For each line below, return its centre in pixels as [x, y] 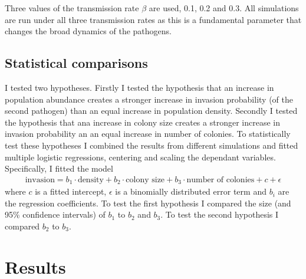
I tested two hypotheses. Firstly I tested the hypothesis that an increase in [139, 87]
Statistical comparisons [76, 63]
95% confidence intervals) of [55, 214]
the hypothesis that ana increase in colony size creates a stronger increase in [142, 122]
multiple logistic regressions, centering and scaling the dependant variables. [140, 157]
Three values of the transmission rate [72, 8]
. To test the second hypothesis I [220, 214]
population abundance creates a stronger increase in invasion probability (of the [149, 99]
